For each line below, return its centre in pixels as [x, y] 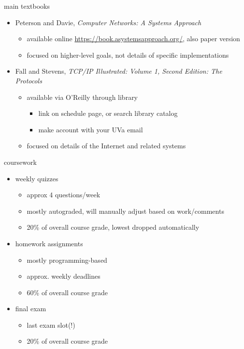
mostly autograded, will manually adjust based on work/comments [125, 211]
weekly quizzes [37, 178]
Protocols [29, 80]
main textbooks [27, 6]
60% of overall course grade [67, 292]
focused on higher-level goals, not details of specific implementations [128, 55]
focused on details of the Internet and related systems [106, 146]
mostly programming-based [67, 260]
